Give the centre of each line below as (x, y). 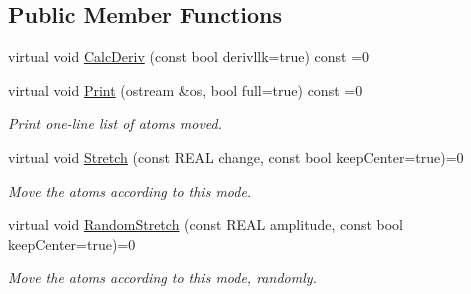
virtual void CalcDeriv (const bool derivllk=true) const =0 (189, 56)
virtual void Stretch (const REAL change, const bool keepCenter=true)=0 (236, 156)
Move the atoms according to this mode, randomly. (162, 277)
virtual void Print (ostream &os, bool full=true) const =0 (185, 89)
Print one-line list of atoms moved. (115, 123)
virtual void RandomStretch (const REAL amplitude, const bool (206, 224)
